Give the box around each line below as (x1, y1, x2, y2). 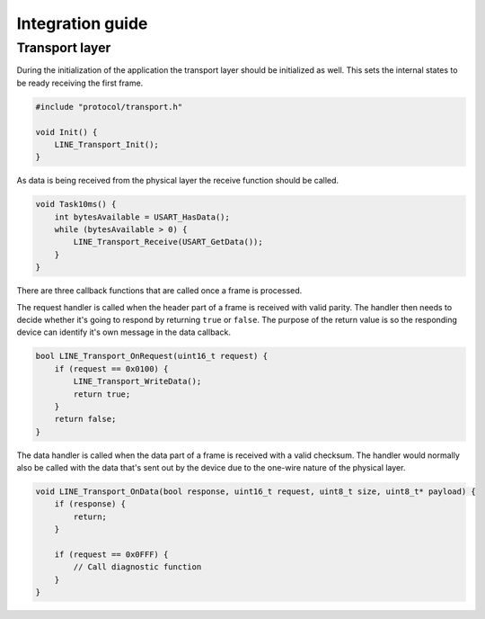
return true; (73, 389, 131, 399)
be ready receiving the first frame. (16, 77, 144, 88)
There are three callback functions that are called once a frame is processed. (16, 285, 303, 296)
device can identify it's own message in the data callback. (16, 327, 231, 337)
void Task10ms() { (35, 199, 117, 210)
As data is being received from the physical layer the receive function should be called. (16, 175, 339, 186)
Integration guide (16, 13, 148, 33)
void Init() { (35, 127, 98, 137)
